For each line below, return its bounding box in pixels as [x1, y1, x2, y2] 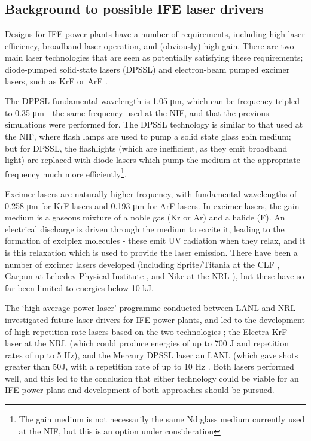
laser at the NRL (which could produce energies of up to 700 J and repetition [5, 337, 289, 349]
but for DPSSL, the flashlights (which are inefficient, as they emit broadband [5, 141, 288, 154]
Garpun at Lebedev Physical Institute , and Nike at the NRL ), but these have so [5, 270, 304, 282]
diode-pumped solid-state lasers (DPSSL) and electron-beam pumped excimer [5, 62, 290, 75]
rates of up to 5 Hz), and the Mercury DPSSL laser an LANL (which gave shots [5, 348, 298, 361]
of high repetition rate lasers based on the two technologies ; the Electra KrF [5, 325, 288, 337]
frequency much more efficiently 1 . [5, 165, 127, 180]
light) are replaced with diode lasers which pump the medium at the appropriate [5, 153, 300, 166]
